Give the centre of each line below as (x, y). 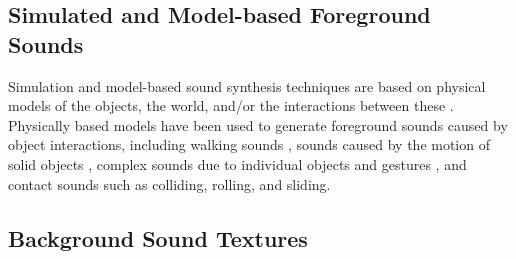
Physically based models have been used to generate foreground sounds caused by (258, 124)
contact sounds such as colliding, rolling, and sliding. (169, 183)
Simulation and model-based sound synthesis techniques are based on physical (247, 85)
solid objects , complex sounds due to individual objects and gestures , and (237, 163)
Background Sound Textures (158, 237)
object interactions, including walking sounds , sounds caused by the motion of (249, 144)
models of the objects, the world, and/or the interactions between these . (231, 105)
